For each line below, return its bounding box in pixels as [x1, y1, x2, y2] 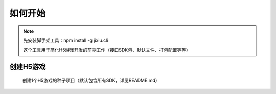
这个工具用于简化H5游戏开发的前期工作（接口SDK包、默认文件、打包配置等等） [23, 46, 191, 53]
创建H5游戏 [9, 63, 46, 72]
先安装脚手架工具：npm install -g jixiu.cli [23, 37, 108, 43]
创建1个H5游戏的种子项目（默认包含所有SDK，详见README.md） [22, 77, 160, 83]
